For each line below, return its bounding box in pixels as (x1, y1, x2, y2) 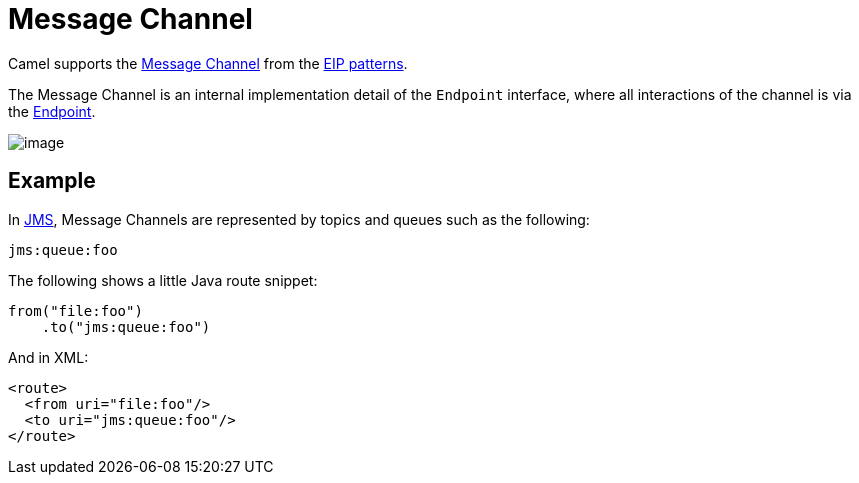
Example (8, 168, 96, 194)
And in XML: (8, 348, 89, 366)
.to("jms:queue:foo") (41, 318, 211, 335)
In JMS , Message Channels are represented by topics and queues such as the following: (8, 210, 590, 228)
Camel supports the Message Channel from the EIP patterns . (8, 54, 408, 72)
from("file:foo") (8, 302, 143, 319)
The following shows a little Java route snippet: (8, 271, 318, 289)
